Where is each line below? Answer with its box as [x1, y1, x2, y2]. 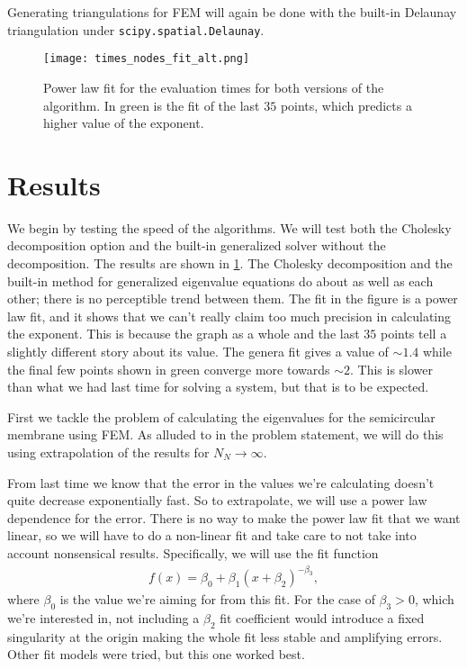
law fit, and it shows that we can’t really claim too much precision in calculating [7, 306, 452, 325]
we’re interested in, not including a [7, 608, 200, 627]
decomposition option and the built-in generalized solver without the [7, 236, 386, 255]
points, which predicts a [280, 95, 412, 114]
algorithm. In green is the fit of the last [43, 95, 260, 114]
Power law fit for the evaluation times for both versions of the [43, 77, 384, 96]
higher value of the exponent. [43, 113, 204, 132]
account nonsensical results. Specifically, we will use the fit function [7, 543, 379, 562]
